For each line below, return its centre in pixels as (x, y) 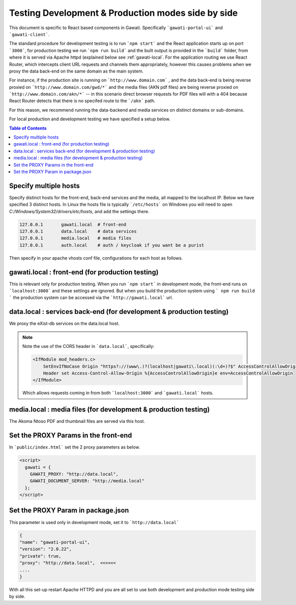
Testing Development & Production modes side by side (123, 13)
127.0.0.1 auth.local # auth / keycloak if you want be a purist (112, 245)
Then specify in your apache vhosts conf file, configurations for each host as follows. (96, 258)
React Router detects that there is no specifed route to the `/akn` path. (82, 101)
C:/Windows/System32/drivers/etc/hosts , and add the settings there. (79, 211)
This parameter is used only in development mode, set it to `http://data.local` (94, 522)
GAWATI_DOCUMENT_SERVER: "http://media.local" (87, 481)
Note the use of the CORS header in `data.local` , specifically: (89, 346)
